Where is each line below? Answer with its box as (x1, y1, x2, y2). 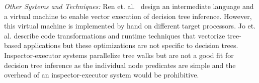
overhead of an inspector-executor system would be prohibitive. (4, 69, 199, 80)
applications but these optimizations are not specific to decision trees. (23, 40, 238, 50)
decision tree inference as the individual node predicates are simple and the (4, 59, 236, 70)
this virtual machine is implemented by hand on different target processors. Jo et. (4, 20, 256, 31)
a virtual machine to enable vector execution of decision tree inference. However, (4, 10, 252, 21)
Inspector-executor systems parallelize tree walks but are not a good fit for (4, 49, 234, 60)
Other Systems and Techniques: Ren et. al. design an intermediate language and (4, 1, 254, 11)
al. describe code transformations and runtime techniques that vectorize (4, 30, 225, 40)
